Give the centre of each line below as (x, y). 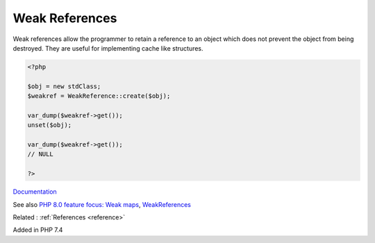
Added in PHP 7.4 (38, 230)
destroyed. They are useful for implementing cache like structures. (108, 48)
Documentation (35, 192)
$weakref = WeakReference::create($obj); (99, 96)
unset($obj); (50, 125)
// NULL (40, 154)
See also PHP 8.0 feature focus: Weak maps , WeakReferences (102, 204)
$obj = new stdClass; (64, 86)
